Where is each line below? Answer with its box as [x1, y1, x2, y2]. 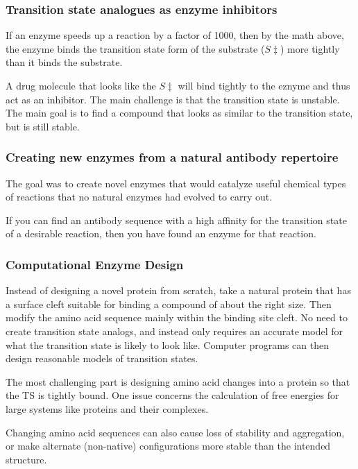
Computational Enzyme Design [6, 255, 184, 273]
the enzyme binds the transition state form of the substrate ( [6, 41, 265, 56]
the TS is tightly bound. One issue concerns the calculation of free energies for [6, 388, 339, 402]
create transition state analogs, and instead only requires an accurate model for [6, 323, 343, 338]
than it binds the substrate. [6, 55, 123, 69]
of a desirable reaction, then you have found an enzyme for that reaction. [6, 226, 316, 241]
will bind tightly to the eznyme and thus [178, 78, 350, 92]
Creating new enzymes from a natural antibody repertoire [6, 148, 339, 166]
